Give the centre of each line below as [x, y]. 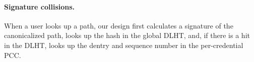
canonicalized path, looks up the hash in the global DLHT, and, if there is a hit [127, 35]
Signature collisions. [40, 6]
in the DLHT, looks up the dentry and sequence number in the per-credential [124, 45]
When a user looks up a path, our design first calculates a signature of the [119, 25]
